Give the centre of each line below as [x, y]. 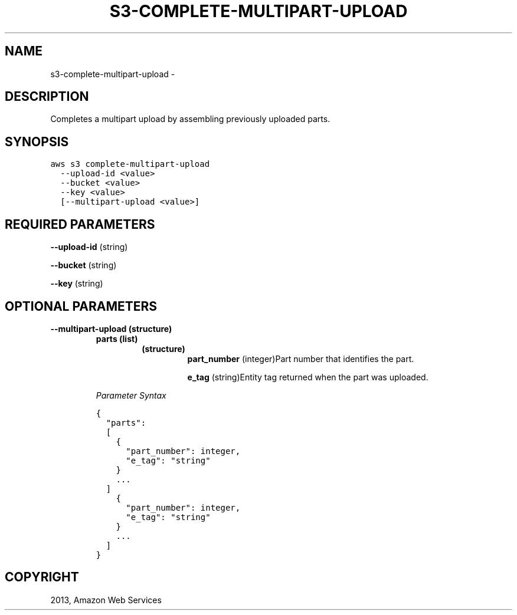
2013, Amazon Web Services [106, 600]
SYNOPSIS [37, 142]
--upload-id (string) [89, 247]
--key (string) [77, 284]
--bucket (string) [84, 265]
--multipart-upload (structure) [111, 328]
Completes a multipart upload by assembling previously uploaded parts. [190, 119]
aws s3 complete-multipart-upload [130, 164]
